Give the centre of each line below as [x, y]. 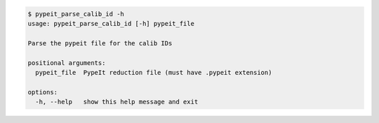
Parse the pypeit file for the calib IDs [100, 43]
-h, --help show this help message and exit [117, 102]
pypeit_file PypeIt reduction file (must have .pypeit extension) [154, 72]
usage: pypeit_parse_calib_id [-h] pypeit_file [111, 23]
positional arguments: [67, 63]
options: [43, 92]
